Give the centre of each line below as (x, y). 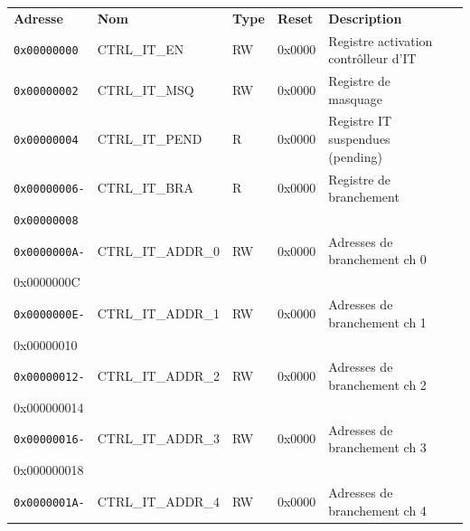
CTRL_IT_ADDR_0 (158, 250)
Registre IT (360, 121)
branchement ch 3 (377, 447)
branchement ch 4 (377, 510)
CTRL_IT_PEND (150, 139)
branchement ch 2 (377, 384)
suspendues (359, 139)
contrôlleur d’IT (372, 58)
